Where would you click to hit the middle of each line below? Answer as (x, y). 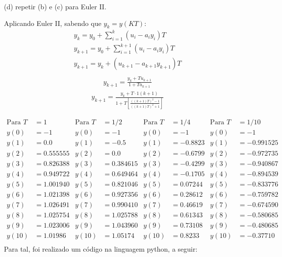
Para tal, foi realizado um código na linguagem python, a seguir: (101, 248)
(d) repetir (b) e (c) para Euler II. (55, 6)
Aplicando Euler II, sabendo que (53, 23)
